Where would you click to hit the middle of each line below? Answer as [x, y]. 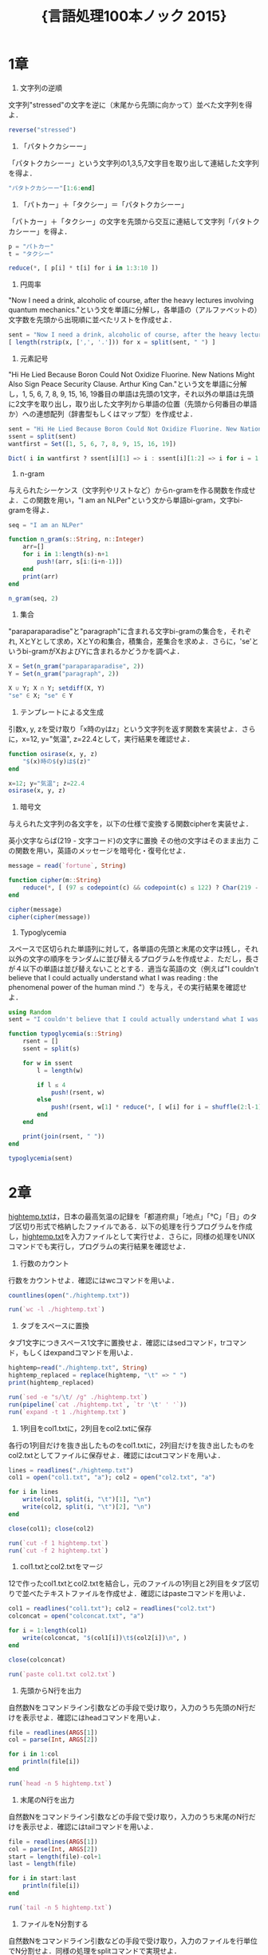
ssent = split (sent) [43, 436]
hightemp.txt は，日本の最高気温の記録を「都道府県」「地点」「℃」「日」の [129, 1216]
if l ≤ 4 [51, 1085]
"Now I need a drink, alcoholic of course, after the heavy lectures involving [131, 301]
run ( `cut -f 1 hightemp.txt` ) [59, 1543]
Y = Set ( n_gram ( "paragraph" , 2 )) [64, 674]
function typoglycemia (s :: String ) [66, 1034]
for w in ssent [48, 1063]
